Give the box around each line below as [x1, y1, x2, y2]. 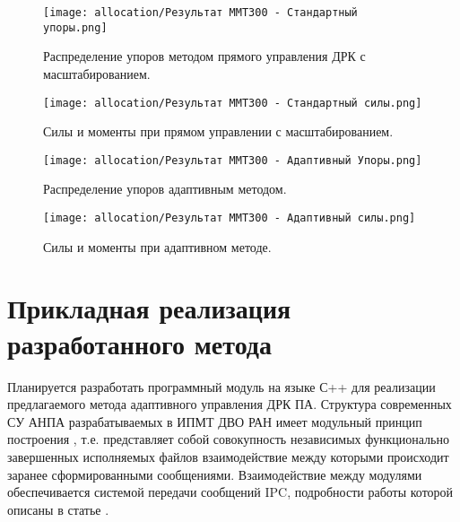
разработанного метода [7, 325, 273, 361]
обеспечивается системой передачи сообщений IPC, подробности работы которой [7, 483, 454, 501]
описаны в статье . [7, 500, 109, 518]
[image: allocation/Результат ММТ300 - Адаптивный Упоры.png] [43, 153, 422, 167]
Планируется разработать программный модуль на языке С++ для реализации [7, 377, 436, 396]
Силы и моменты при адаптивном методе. [43, 237, 272, 256]
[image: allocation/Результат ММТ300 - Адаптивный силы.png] [43, 212, 416, 224]
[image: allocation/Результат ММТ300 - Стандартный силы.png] [43, 96, 422, 109]
